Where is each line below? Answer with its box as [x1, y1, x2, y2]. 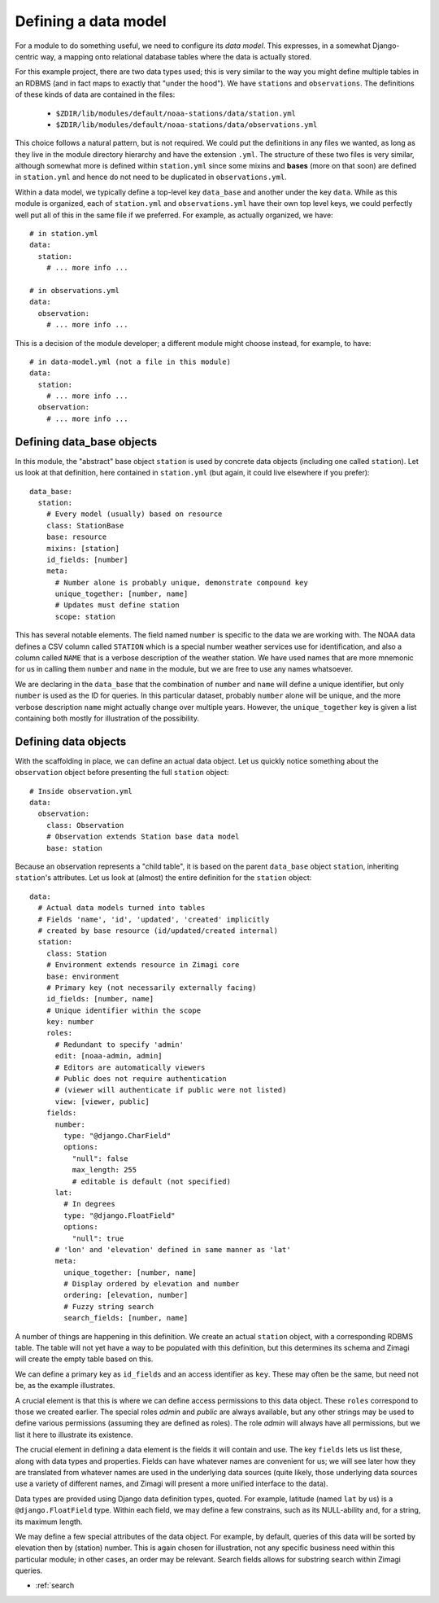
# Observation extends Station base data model [46, 832, 240, 842]
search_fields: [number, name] [63, 1313, 189, 1323]
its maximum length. [15, 1517, 83, 1526]
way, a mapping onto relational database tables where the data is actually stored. [40, 51, 312, 61]
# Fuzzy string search [63, 1302, 154, 1311]
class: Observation [46, 821, 124, 830]
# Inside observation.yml [29, 786, 133, 795]
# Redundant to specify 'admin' [54, 1040, 185, 1049]
